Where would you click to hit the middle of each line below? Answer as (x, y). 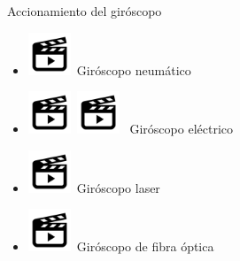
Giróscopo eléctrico (182, 129)
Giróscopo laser (118, 187)
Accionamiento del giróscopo (85, 11)
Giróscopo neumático (134, 69)
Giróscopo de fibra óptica (145, 246)
